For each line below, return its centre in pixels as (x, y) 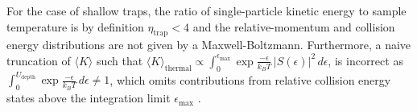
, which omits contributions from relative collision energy (250, 79)
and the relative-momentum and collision (294, 26)
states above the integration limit (89, 98)
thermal (178, 68)
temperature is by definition (75, 26)
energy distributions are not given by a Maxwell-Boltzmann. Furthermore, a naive (209, 45)
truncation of (39, 60)
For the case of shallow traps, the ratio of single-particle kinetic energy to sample (206, 10)
